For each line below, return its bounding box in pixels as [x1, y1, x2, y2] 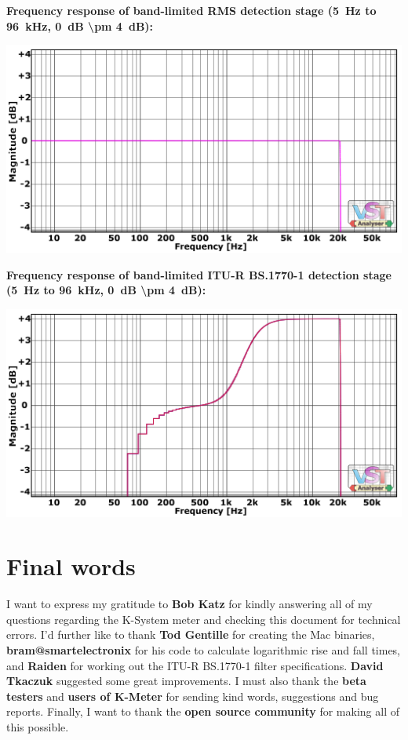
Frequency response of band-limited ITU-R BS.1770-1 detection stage [6, 266, 392, 283]
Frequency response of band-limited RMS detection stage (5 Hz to [6, 2, 377, 18]
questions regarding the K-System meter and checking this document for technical [6, 611, 401, 627]
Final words [6, 550, 136, 582]
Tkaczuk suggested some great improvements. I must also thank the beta [6, 673, 366, 689]
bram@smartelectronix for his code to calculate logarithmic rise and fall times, [6, 642, 401, 658]
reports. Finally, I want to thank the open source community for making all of [6, 703, 399, 720]
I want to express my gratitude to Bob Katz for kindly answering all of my [6, 596, 373, 612]
